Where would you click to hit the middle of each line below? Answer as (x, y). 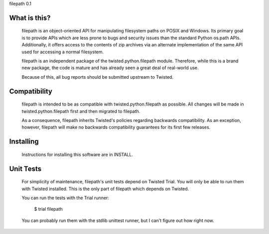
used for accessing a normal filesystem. (63, 52)
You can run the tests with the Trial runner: (66, 198)
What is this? (30, 18)
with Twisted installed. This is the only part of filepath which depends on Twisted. (105, 189)
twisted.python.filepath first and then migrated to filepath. (81, 111)
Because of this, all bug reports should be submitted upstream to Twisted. (98, 77)
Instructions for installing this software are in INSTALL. (77, 154)
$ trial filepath (49, 209)
